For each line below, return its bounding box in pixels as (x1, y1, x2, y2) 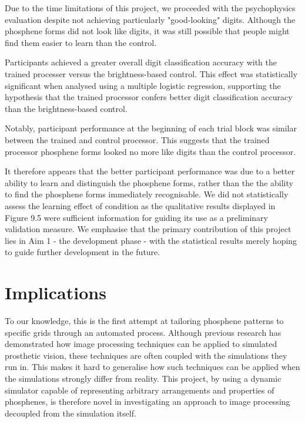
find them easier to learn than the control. (5, 36, 157, 48)
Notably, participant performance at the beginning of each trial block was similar (5, 122, 297, 134)
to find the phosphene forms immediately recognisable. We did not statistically (5, 188, 289, 200)
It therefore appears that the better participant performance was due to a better (5, 165, 295, 177)
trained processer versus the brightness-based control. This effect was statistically (5, 67, 298, 80)
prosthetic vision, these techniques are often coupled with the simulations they (5, 349, 287, 361)
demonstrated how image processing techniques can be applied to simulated (5, 338, 277, 350)
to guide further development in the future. (5, 246, 160, 258)
